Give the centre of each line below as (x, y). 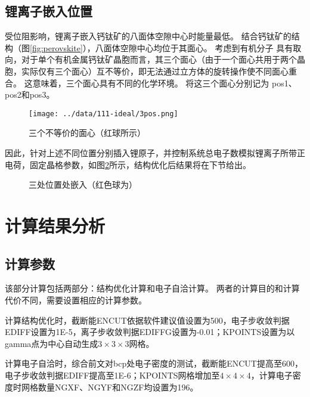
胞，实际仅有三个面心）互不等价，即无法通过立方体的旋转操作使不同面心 (147, 71)
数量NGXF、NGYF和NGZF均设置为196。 (118, 387)
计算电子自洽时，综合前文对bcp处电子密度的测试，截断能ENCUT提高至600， (154, 363)
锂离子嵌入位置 (49, 11)
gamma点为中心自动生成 (52, 343)
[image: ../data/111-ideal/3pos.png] (103, 114)
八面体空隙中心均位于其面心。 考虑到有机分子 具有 (194, 47)
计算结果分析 (55, 225)
